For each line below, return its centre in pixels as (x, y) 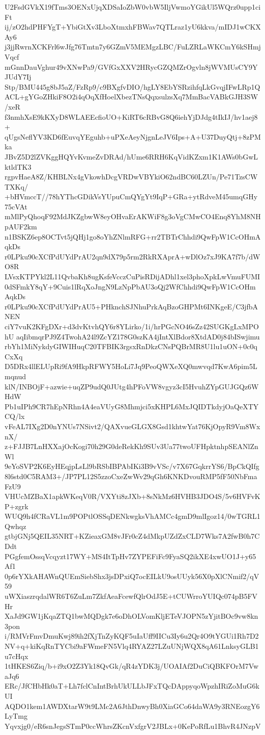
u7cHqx (17, 656)
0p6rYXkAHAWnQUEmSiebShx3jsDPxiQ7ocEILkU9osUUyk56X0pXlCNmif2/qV (132, 576)
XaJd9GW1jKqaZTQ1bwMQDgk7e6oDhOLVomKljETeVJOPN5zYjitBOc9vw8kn (131, 616)
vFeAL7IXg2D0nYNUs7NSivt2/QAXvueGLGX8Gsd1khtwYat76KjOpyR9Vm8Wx (132, 426)
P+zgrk (17, 506)
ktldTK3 (18, 166)
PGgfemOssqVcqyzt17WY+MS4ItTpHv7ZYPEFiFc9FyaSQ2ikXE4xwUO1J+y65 (130, 556)
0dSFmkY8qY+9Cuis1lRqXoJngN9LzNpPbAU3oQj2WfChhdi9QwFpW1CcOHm (130, 286)
